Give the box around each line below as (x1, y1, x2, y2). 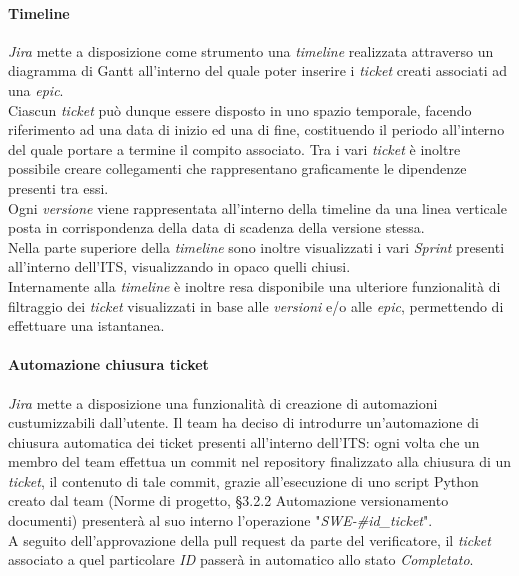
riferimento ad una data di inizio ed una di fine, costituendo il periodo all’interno (8, 119, 505, 140)
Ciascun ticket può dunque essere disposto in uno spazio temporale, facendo (8, 99, 472, 120)
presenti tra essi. (8, 177, 109, 198)
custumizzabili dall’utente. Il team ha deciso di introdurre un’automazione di (8, 412, 479, 433)
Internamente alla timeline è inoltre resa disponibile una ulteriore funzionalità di (8, 275, 501, 296)
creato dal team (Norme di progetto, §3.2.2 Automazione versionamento (8, 490, 449, 511)
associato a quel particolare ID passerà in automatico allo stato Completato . (8, 549, 474, 570)
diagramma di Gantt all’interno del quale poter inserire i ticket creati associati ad (8, 60, 508, 81)
